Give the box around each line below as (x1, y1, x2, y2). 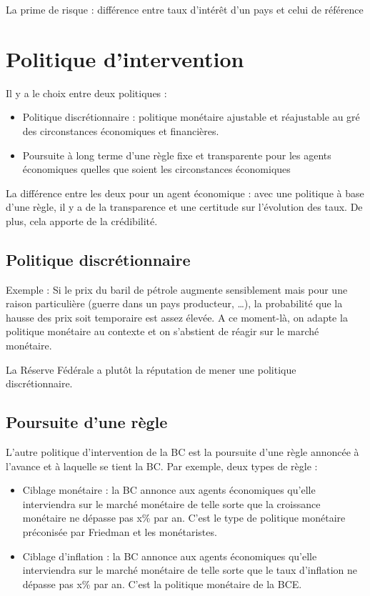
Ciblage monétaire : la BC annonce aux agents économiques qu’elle (22, 482, 316, 497)
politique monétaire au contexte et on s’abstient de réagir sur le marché (6, 324, 319, 339)
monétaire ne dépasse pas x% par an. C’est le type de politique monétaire (22, 510, 346, 525)
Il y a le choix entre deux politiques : (6, 85, 167, 100)
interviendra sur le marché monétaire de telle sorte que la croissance (22, 496, 321, 511)
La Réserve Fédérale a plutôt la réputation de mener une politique (6, 362, 296, 377)
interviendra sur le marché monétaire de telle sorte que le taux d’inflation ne (22, 562, 358, 577)
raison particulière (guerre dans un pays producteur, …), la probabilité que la (6, 296, 343, 311)
